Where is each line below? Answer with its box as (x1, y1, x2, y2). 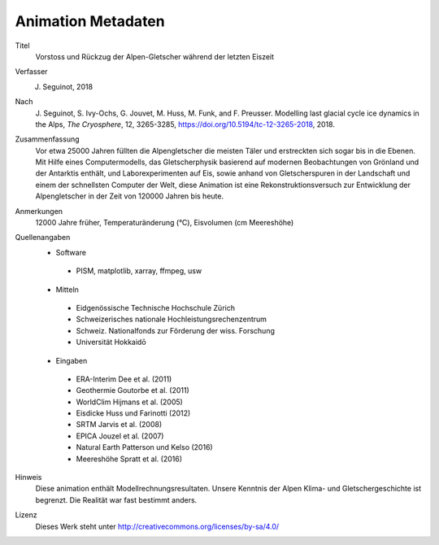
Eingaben (55, 355, 88, 365)
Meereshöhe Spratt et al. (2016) (76, 454, 183, 464)
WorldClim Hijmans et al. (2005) (76, 397, 183, 407)
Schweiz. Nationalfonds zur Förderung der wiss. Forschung (76, 325, 276, 335)
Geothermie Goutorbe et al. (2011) (76, 386, 190, 395)
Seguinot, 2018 (42, 81, 93, 91)
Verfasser (15, 67, 48, 76)
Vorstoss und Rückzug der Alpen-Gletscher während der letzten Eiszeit (35, 51, 275, 61)
